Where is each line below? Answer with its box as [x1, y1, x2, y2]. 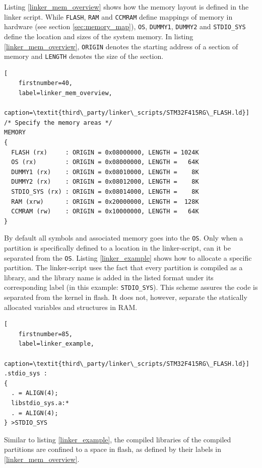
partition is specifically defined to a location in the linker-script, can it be [4, 242, 231, 253]
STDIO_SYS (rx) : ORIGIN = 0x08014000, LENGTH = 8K [11, 188, 199, 195]
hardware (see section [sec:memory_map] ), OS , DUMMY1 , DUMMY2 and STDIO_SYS [4, 21, 246, 32]
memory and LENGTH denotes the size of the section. [4, 51, 164, 61]
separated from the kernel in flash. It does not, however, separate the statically [4, 292, 247, 302]
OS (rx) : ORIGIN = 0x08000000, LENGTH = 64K [11, 159, 199, 166]
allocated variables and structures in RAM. [4, 301, 138, 312]
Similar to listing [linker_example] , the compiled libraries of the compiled [4, 434, 231, 444]
